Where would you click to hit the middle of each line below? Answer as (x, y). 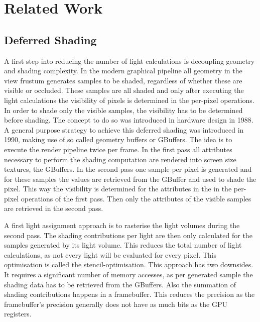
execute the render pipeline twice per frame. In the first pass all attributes (118, 149)
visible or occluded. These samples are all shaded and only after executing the (124, 90)
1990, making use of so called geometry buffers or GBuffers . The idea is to (118, 139)
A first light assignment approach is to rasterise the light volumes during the (122, 225)
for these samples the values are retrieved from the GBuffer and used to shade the (130, 179)
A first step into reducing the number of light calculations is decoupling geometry (129, 61)
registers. (18, 314)
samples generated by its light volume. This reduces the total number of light (123, 245)
